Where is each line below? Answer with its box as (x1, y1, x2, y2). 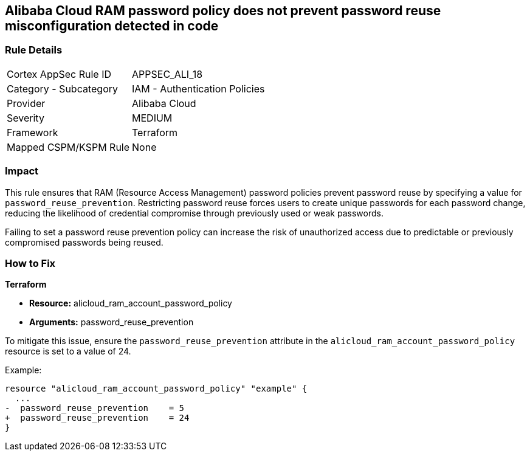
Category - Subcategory (7, 82, 118, 95)
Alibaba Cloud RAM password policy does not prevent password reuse (5, 3, 441, 18)
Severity (7, 111, 44, 124)
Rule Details (5, 44, 63, 57)
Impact (5, 165, 39, 178)
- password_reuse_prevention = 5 (5, 403, 185, 413)
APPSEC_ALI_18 (132, 67, 203, 80)
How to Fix (5, 257, 56, 269)
